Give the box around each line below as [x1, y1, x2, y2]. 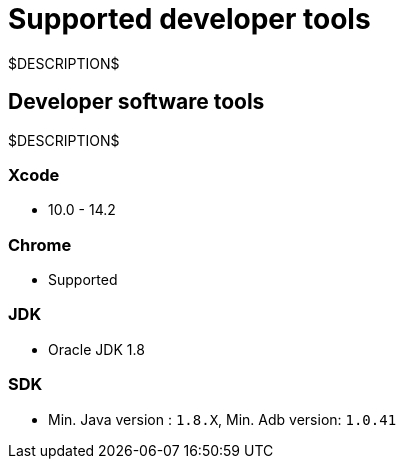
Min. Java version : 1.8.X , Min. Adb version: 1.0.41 [48, 410, 397, 428]
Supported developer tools [8, 2, 371, 36]
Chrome [8, 234, 72, 255]
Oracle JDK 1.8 [48, 340, 145, 358]
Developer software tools [8, 89, 265, 115]
